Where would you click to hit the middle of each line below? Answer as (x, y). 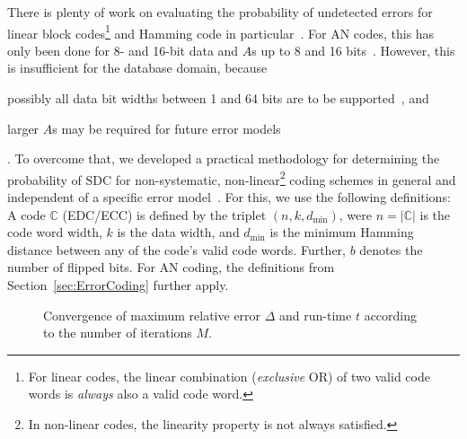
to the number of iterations (118, 333)
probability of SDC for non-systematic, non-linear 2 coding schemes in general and (232, 178)
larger (23, 128)
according (391, 315)
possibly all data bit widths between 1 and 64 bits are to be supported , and (218, 98)
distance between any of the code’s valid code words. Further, (176, 249)
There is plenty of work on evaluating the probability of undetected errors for (220, 12)
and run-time (316, 315)
